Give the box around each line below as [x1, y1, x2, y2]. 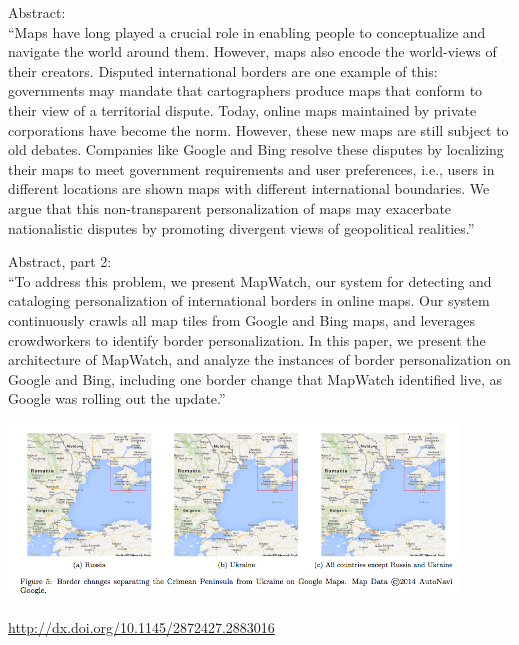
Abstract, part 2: [8, 251, 112, 272]
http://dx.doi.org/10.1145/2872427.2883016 [8, 616, 275, 637]
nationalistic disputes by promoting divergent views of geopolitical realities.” [8, 217, 475, 238]
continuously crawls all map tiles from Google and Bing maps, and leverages [8, 309, 476, 330]
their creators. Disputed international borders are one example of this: [8, 60, 438, 81]
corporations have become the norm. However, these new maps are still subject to [8, 119, 509, 140]
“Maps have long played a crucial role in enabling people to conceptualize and [8, 21, 486, 42]
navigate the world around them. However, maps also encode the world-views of [8, 41, 497, 62]
